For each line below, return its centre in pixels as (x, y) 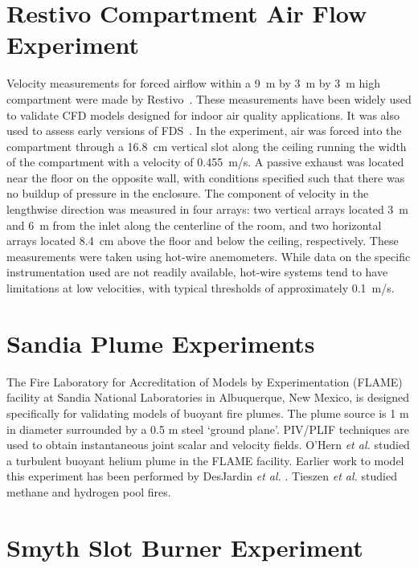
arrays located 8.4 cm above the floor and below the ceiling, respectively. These (203, 241)
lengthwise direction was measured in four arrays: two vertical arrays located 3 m (207, 209)
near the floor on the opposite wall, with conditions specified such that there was (206, 177)
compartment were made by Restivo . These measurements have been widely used (209, 98)
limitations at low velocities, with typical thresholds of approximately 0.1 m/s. (201, 288)
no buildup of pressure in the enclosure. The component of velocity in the (188, 193)
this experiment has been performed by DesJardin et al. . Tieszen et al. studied (202, 476)
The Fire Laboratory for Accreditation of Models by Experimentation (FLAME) (205, 381)
